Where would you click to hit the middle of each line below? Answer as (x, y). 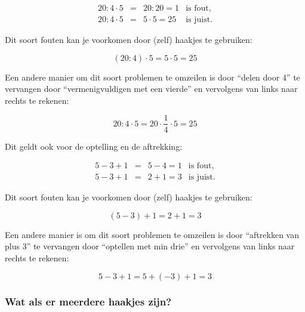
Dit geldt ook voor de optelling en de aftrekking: (94, 146)
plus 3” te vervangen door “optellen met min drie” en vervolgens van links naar (150, 246)
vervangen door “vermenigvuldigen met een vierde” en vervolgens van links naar (151, 89)
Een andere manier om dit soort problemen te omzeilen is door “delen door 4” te (152, 77)
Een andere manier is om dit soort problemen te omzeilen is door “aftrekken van (152, 234)
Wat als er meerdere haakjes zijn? (88, 302)
